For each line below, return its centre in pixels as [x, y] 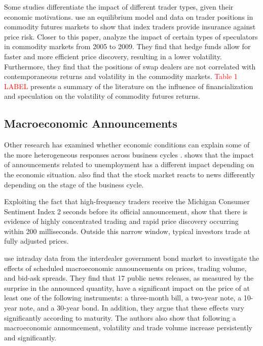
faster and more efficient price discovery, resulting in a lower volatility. [113, 56]
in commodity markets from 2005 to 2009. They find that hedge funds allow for [127, 46]
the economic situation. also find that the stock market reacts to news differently [130, 174]
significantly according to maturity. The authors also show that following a [120, 317]
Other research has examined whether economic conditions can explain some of [127, 145]
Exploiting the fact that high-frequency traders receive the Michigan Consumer [127, 201]
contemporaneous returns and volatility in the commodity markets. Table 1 [121, 76]
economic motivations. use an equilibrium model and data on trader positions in [129, 16]
